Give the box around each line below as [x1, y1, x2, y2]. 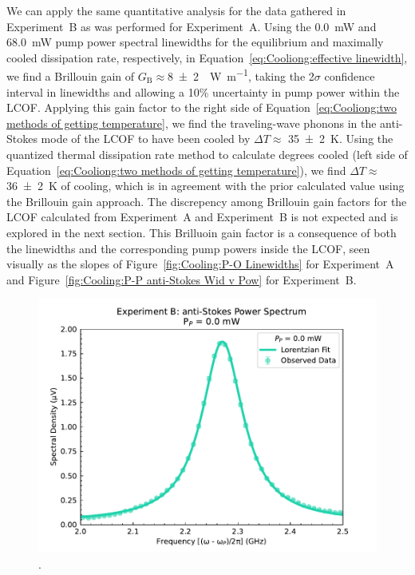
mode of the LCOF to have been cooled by [41, 130, 251, 147]
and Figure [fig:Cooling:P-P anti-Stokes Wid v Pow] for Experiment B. [6, 271, 357, 287]
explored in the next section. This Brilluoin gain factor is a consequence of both [6, 224, 397, 240]
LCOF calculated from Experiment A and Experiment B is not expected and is [6, 208, 398, 225]
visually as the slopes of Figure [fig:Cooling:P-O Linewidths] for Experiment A [6, 256, 394, 272]
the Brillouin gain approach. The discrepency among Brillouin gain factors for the [6, 192, 407, 209]
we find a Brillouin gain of [6, 68, 135, 85]
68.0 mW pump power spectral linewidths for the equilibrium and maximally [6, 34, 384, 50]
